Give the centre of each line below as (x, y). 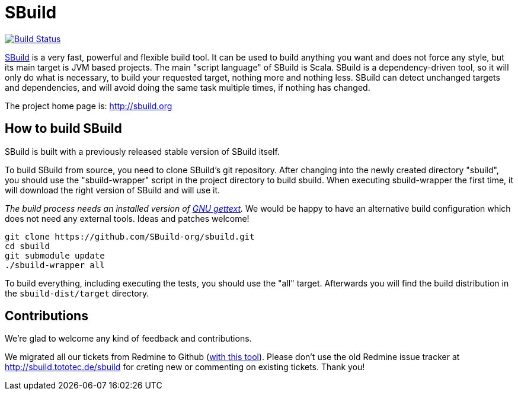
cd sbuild (27, 246)
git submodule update (55, 255)
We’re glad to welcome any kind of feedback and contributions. (128, 339)
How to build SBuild (63, 129)
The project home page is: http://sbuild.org (89, 106)
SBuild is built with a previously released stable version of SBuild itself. (142, 151)
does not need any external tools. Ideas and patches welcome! (127, 218)
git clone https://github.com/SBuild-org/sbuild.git (130, 236)
